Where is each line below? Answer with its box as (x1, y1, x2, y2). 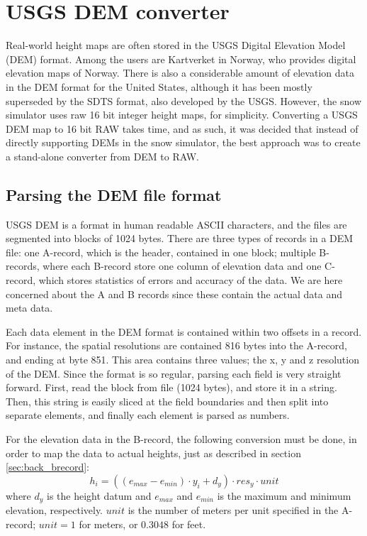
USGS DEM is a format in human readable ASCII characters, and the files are (6, 217, 347, 231)
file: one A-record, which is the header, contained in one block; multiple (6, 244, 316, 259)
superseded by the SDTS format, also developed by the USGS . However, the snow (6, 93, 361, 108)
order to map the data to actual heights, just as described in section (6, 445, 301, 460)
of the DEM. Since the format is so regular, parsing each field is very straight (6, 366, 341, 381)
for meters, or (79, 516, 138, 531)
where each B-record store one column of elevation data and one (43, 258, 322, 273)
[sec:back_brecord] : (6, 459, 90, 474)
